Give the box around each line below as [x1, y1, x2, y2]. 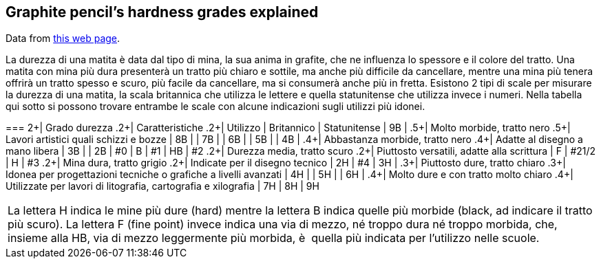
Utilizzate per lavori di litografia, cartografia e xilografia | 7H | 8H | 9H [6, 180, 319, 192]
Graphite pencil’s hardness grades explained [6, 3, 319, 21]
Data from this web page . [6, 32, 120, 45]
